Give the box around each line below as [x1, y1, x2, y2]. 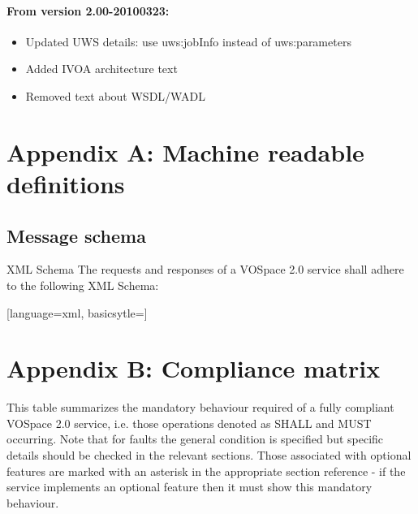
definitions [6, 166, 125, 200]
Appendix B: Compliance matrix [6, 352, 381, 385]
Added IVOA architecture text [25, 60, 178, 77]
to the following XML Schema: [6, 276, 159, 293]
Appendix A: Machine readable [6, 135, 364, 168]
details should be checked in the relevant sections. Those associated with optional [6, 447, 412, 464]
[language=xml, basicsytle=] [6, 304, 148, 321]
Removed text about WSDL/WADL [25, 87, 205, 104]
